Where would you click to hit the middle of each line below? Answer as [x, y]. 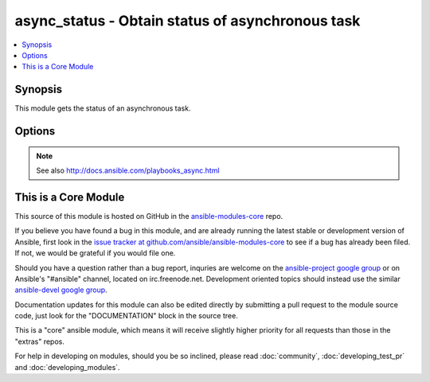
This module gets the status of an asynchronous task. [103, 108]
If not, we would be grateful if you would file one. [95, 253]
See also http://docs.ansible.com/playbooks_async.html [128, 170]
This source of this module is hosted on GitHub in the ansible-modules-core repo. [149, 216]
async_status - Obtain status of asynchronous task [188, 21]
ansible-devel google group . [61, 290]
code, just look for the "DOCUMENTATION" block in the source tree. [126, 316]
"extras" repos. [40, 341]
